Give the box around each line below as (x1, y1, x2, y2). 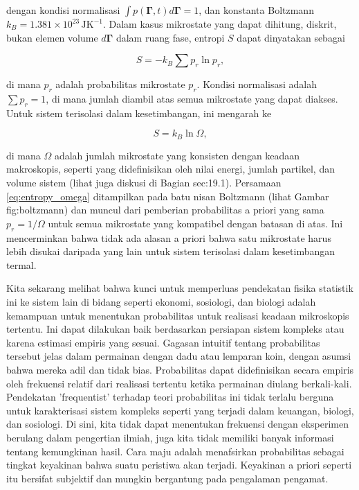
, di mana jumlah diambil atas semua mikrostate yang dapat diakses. (46, 91, 338, 105)
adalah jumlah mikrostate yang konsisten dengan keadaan (54, 148, 300, 162)
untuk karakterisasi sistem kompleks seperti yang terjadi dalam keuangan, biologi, (6, 403, 354, 417)
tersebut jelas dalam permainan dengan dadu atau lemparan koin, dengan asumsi (6, 349, 351, 363)
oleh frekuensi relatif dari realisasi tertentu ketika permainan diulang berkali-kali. (6, 376, 352, 390)
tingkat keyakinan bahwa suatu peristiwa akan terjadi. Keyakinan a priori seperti (6, 457, 352, 472)
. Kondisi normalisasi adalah (196, 77, 317, 91)
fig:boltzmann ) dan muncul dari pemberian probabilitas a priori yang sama (6, 202, 324, 217)
